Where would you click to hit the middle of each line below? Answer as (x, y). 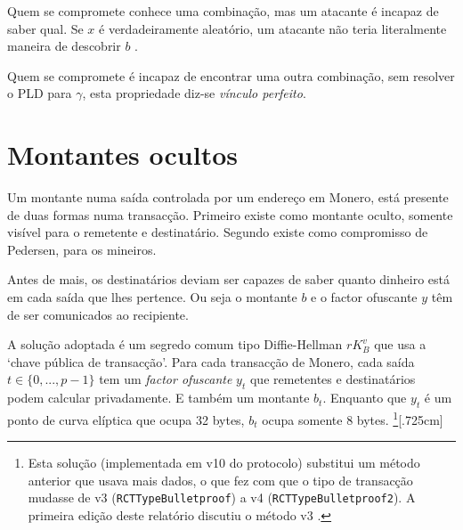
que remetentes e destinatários (333, 379)
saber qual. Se (45, 28)
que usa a (400, 344)
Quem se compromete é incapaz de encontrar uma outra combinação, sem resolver (231, 75)
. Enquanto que (365, 398)
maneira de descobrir (64, 46)
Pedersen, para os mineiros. (82, 249)
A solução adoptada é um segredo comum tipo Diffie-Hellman (175, 344)
